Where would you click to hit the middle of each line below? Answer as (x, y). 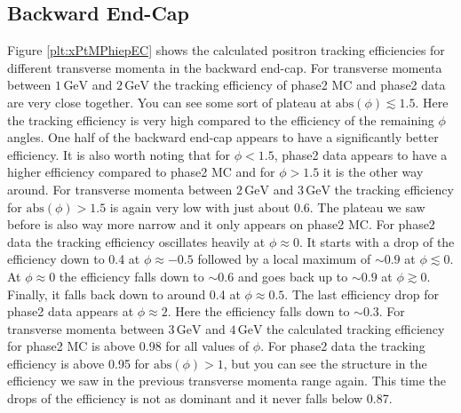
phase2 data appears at (71, 311)
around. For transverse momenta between (120, 189)
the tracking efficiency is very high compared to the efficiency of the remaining (221, 119)
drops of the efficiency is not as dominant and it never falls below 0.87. (200, 398)
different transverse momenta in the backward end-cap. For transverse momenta (225, 67)
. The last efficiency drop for (362, 294)
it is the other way (373, 172)
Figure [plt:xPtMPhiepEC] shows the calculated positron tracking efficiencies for (226, 50)
